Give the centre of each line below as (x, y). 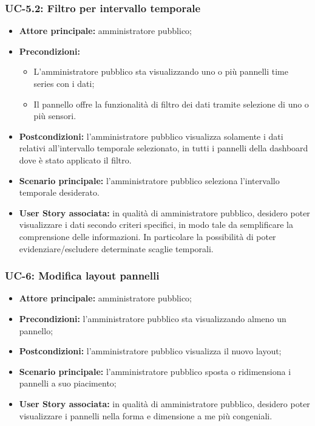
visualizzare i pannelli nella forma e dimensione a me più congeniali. (146, 415)
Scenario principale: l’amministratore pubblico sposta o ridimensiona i (155, 371)
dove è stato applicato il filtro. (75, 160)
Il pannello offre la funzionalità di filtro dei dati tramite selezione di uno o (171, 104)
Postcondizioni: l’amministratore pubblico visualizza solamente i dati (151, 136)
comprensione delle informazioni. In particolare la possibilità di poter (147, 236)
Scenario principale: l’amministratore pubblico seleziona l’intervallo (149, 180)
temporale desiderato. (59, 192)
